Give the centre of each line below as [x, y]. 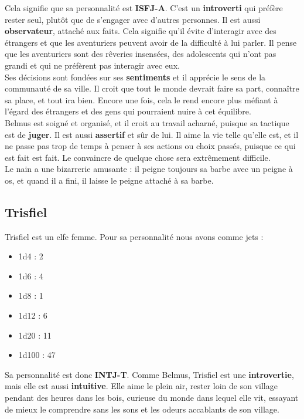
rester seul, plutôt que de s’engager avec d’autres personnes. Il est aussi [133, 19]
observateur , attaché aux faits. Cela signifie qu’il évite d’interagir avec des [141, 31]
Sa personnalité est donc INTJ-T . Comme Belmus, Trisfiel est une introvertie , [149, 374]
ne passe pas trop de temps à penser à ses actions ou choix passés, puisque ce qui [150, 146]
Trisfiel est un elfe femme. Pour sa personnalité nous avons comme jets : [134, 236]
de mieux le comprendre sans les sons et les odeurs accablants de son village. [142, 409]
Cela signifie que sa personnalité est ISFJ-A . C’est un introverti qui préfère [144, 8]
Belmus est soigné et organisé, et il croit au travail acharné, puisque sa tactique [147, 122]
